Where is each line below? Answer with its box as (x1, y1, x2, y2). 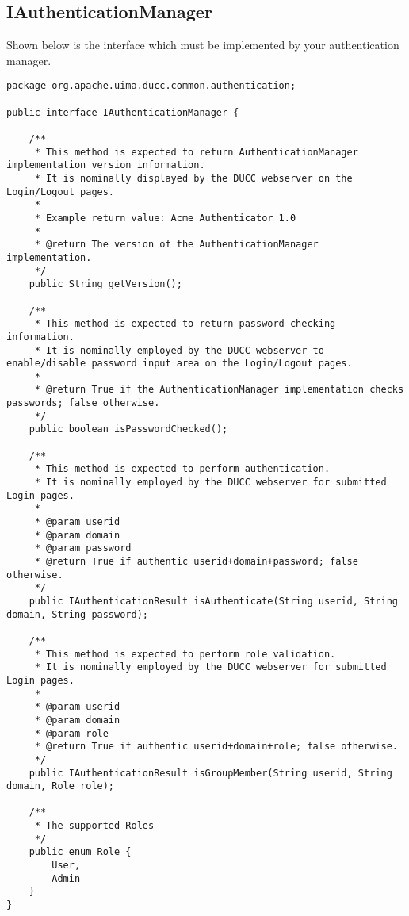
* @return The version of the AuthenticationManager (34, 239, 319, 251)
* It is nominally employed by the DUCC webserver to (34, 344, 324, 356)
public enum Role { (29, 846, 132, 858)
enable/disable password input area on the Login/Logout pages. (6, 358, 353, 370)
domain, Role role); (6, 780, 115, 792)
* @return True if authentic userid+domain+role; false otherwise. (34, 741, 398, 753)
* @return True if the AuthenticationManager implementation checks (34, 384, 404, 396)
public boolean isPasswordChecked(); (29, 424, 228, 435)
